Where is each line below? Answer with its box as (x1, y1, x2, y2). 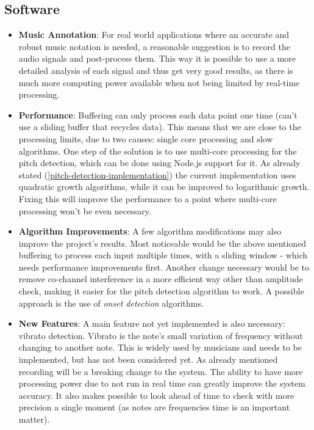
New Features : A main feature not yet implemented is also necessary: (18, 317, 285, 330)
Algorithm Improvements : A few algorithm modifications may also (18, 225, 282, 238)
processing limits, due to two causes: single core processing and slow (18, 132, 273, 145)
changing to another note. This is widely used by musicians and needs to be (18, 341, 302, 354)
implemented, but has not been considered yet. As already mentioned (18, 353, 278, 366)
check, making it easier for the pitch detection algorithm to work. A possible (18, 285, 304, 297)
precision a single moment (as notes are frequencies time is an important (18, 401, 290, 414)
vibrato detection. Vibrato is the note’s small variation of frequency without (18, 329, 303, 341)
